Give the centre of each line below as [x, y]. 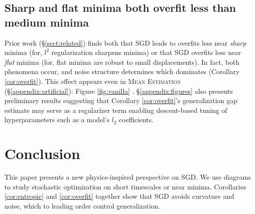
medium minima [47, 22]
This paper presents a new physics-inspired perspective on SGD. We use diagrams [128, 177]
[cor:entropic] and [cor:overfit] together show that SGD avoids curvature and [119, 196]
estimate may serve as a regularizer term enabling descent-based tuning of [116, 110]
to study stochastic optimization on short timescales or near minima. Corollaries [125, 186]
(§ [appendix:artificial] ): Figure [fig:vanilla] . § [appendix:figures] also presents [119, 91]
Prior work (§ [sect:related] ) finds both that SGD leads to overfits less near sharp [125, 42]
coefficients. [136, 120]
